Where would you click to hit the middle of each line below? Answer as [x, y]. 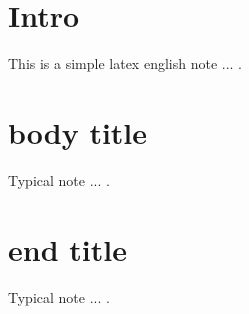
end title [67, 248]
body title [78, 131]
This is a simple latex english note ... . [125, 63]
